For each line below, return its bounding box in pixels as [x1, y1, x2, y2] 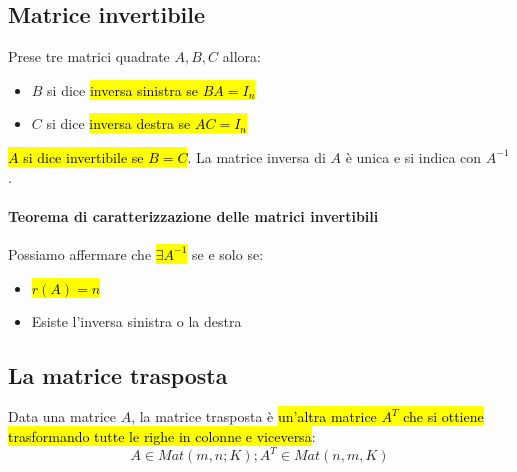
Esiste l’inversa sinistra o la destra [31, 310, 242, 331]
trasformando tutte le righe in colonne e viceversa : [8, 425, 316, 446]
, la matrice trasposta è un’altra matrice [131, 406, 377, 427]
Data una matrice [8, 406, 116, 427]
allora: [222, 46, 261, 67]
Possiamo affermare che [8, 243, 152, 264]
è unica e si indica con [345, 146, 482, 167]
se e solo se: [192, 243, 264, 264]
